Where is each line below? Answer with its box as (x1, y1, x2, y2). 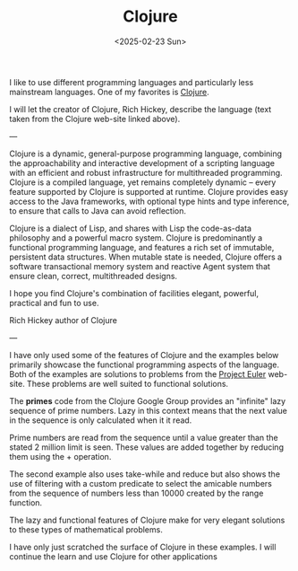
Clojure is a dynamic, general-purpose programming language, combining (9, 148, 283, 159)
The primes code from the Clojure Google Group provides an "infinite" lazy (9, 395, 286, 406)
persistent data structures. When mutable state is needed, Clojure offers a (9, 251, 283, 262)
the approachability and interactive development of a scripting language (9, 157, 276, 168)
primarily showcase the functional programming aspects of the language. (9, 359, 280, 370)
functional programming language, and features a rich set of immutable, (9, 242, 275, 252)
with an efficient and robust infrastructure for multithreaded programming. (9, 167, 284, 178)
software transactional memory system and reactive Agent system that (9, 260, 271, 271)
